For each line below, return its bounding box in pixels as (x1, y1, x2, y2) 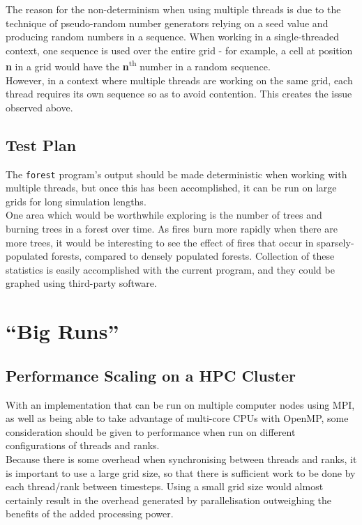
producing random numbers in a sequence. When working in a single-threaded (6, 29, 340, 44)
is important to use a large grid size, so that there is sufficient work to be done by (6, 465, 356, 480)
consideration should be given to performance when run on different (6, 424, 296, 439)
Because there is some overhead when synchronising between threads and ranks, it (6, 451, 357, 466)
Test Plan (6, 134, 77, 155)
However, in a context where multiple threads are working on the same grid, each (6, 72, 353, 87)
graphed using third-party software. (6, 276, 157, 290)
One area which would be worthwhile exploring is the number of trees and (6, 207, 322, 222)
